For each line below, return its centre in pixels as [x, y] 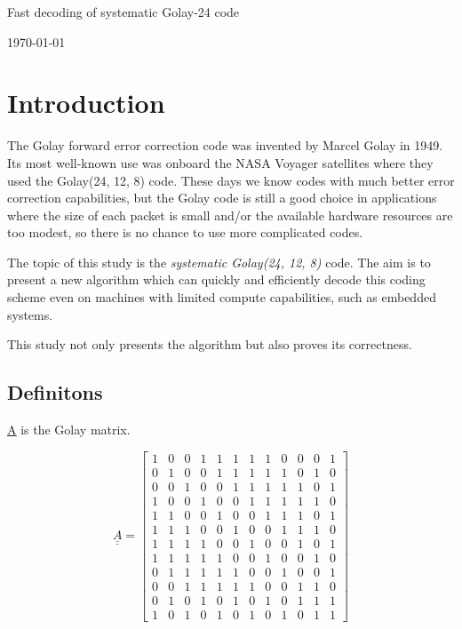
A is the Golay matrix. [69, 430]
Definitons [55, 392]
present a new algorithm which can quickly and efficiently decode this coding [216, 279]
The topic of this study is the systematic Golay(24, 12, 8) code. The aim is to [219, 262]
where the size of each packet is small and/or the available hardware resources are [230, 215]
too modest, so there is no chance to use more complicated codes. [185, 232]
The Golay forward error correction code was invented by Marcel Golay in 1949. [225, 145]
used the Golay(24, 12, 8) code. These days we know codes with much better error [231, 180]
